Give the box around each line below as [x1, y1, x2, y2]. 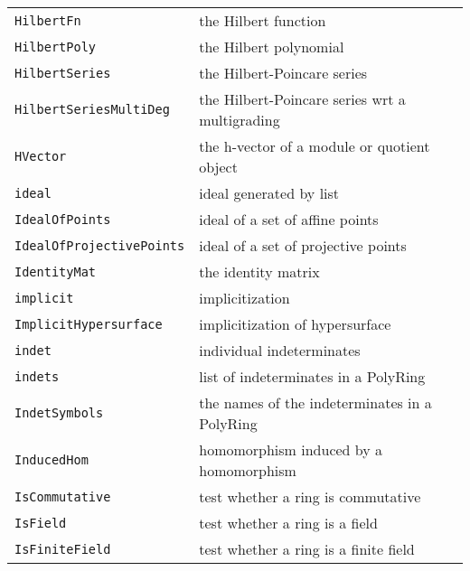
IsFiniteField [14, 541, 111, 557]
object [199, 156, 238, 177]
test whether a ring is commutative [199, 486, 421, 507]
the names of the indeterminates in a [199, 392, 432, 413]
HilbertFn [14, 13, 81, 28]
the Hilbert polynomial [199, 36, 344, 57]
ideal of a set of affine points [199, 209, 379, 229]
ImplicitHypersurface [14, 316, 163, 332]
